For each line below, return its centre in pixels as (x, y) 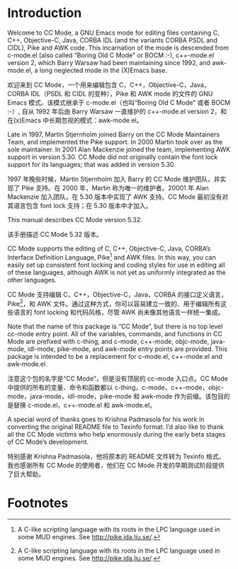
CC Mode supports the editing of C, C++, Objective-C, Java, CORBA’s (109, 248)
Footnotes (38, 503)
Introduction (45, 13)
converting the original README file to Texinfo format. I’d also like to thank (116, 427)
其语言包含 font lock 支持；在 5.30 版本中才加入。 (80, 205)
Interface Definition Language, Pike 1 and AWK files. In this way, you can (112, 256)
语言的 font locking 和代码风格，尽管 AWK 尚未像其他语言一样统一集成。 (119, 312)
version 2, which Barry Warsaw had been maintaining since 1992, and (109, 62)
